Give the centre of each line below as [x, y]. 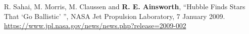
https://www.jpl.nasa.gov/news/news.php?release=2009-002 [95, 25]
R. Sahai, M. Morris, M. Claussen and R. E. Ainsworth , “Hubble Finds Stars [125, 6]
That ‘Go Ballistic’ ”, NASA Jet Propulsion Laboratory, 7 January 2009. [115, 16]
